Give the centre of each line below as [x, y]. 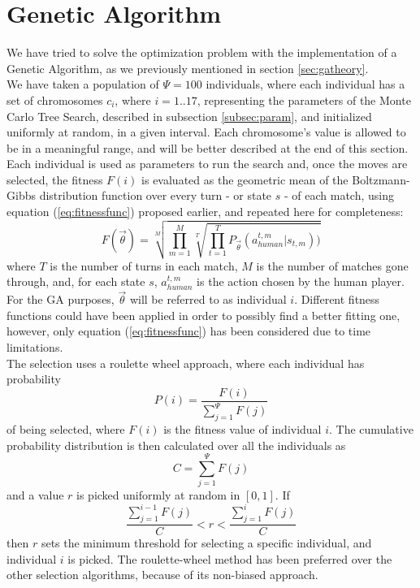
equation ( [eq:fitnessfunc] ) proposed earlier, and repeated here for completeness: [205, 212]
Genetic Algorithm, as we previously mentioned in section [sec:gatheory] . [188, 68]
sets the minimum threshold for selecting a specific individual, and [206, 543]
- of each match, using [339, 195]
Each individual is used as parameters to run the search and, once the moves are [207, 164]
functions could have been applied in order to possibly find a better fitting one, [204, 315]
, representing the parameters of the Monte [304, 99]
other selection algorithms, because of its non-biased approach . [162, 575]
